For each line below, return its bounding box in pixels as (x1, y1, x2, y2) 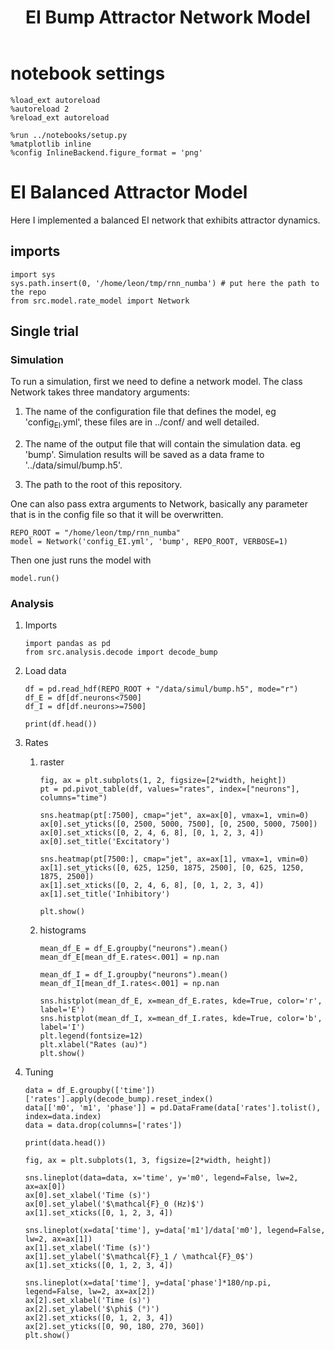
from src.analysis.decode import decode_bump (24, 647, 218, 658)
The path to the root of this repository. (24, 479, 183, 491)
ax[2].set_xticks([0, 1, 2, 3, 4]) (24, 1313, 174, 1323)
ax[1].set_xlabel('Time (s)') (24, 1243, 152, 1253)
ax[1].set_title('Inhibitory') (39, 889, 171, 900)
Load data (24, 665, 67, 677)
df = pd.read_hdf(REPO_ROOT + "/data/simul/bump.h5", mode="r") (24, 684, 299, 695)
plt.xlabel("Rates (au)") (39, 1040, 148, 1050)
